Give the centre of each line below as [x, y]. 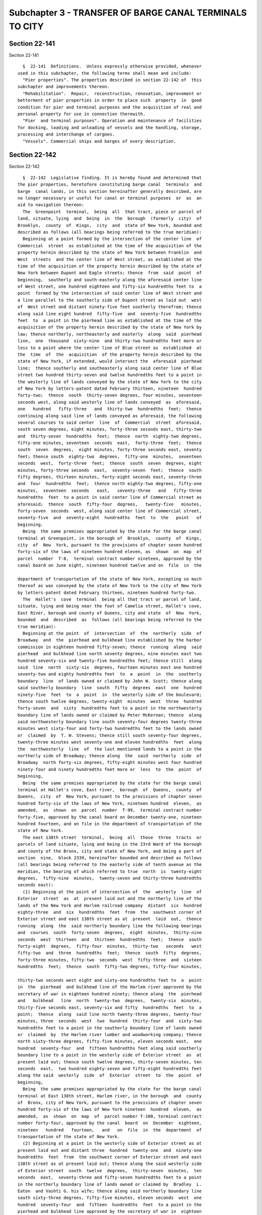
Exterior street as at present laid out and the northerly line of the [110, 899]
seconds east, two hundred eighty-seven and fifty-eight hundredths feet [110, 1069]
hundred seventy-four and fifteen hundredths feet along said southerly [110, 1048]
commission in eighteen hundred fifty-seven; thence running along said [110, 647]
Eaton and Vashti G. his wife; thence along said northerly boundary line [110, 1191]
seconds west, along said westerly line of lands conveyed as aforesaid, [110, 402]
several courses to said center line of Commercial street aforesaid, [110, 422]
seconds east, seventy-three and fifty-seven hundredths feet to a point [110, 1178]
